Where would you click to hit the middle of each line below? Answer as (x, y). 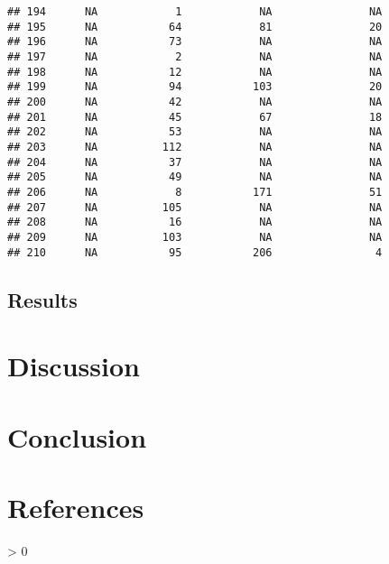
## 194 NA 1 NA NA (195, 12)
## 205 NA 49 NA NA (195, 177)
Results (42, 299)
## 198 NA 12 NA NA (195, 72)
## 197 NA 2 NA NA (195, 56)
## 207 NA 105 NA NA (195, 207)
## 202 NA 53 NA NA (195, 132)
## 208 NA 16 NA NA (195, 222)
